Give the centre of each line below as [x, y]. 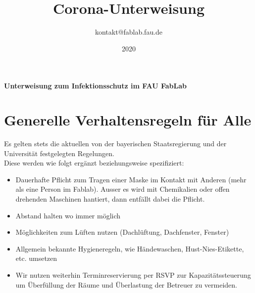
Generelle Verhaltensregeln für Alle [128, 120]
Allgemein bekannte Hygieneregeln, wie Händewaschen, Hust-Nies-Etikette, [130, 248]
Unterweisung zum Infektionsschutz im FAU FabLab [95, 86]
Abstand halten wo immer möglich [68, 215]
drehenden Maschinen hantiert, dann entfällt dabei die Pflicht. [110, 199]
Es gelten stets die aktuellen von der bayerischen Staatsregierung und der [115, 144]
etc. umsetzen [36, 258]
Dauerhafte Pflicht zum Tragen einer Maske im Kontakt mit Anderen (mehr [131, 179]
